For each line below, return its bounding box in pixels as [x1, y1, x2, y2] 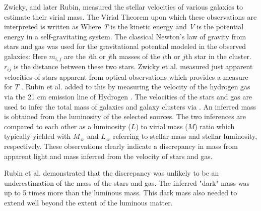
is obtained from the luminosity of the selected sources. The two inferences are [4, 111, 246, 122]
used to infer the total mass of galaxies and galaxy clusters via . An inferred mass [4, 101, 256, 112]
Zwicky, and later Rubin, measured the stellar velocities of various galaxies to [4, 2, 243, 12]
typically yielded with [4, 131, 71, 141]
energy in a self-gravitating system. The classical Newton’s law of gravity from [4, 31, 246, 41]
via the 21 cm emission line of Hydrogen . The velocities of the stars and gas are [4, 91, 252, 102]
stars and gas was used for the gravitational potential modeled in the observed [4, 41, 246, 51]
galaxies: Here [4, 50, 47, 61]
